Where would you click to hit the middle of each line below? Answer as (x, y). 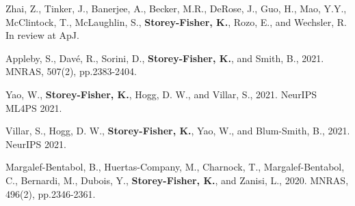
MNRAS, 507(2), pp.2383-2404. (71, 71)
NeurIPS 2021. (36, 144)
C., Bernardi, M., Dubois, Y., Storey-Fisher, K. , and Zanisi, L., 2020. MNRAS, (177, 180)
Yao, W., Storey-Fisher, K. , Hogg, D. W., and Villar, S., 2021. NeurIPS (161, 94)
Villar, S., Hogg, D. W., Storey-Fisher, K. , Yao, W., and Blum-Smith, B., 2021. (178, 131)
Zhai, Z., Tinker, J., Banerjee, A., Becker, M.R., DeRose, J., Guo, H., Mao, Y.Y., (176, 8)
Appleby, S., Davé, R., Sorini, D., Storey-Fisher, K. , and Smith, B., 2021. (165, 58)
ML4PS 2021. (34, 107)
